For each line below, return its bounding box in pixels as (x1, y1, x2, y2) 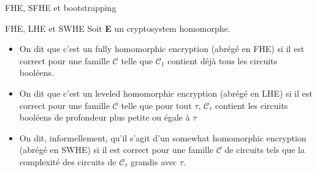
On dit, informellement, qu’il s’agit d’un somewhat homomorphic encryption (19, 131, 307, 144)
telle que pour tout (121, 99, 192, 111)
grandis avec (131, 155, 177, 168)
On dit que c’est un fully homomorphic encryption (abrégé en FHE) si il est (19, 42, 305, 55)
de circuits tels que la (224, 143, 305, 156)
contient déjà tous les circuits (167, 54, 278, 67)
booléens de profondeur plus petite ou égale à (19, 111, 190, 124)
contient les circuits (215, 99, 288, 111)
